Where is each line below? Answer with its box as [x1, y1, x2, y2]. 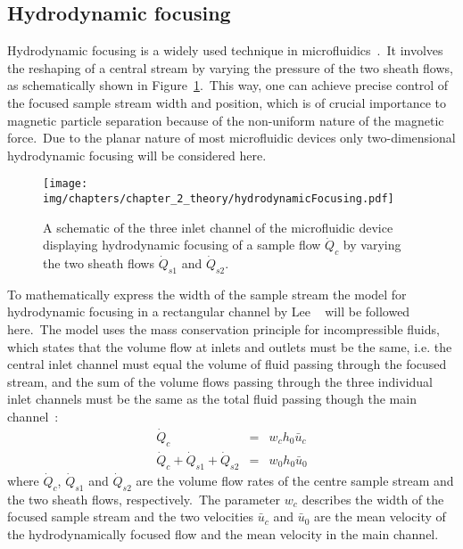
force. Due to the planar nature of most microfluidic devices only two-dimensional [7, 128, 456, 147]
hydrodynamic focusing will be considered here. [7, 145, 267, 164]
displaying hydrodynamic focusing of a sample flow [43, 235, 321, 254]
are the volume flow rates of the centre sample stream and [136, 471, 454, 489]
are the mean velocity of [314, 507, 446, 526]
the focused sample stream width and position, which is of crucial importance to [7, 93, 447, 111]
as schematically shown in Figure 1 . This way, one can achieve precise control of [7, 76, 449, 94]
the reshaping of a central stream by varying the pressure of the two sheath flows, [7, 58, 453, 77]
